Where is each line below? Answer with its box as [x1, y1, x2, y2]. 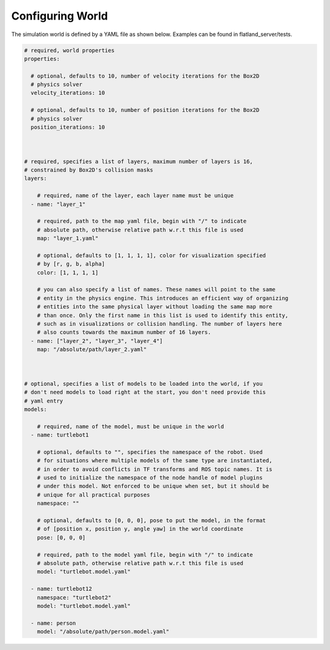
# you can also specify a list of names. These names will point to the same [37, 286, 276, 293]
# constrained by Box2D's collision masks [24, 167, 153, 173]
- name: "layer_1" [31, 200, 86, 208]
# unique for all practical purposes [37, 491, 150, 498]
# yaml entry [24, 397, 64, 404]
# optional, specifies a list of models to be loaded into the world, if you [24, 380, 263, 387]
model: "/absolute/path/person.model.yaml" [37, 628, 169, 635]
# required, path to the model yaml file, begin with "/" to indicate [37, 551, 254, 558]
